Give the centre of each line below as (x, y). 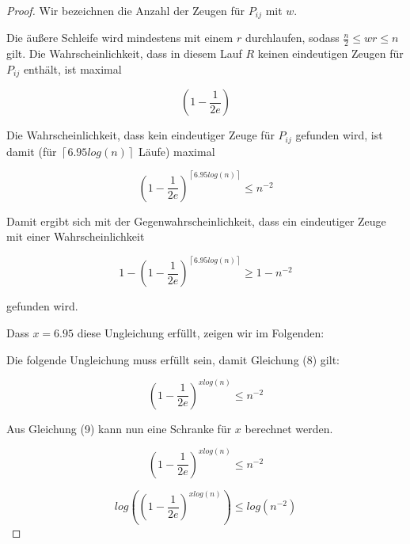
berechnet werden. (289, 428)
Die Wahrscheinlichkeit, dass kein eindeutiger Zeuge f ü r (140, 135)
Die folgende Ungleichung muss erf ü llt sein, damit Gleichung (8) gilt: (173, 359)
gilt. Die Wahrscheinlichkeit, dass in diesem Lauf (124, 53)
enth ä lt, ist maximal (72, 68)
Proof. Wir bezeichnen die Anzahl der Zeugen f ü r (126, 10)
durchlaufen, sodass (292, 38)
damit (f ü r (32, 151)
